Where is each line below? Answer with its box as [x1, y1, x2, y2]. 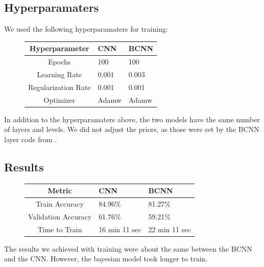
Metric [47, 185, 72, 196]
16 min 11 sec [99, 224, 141, 234]
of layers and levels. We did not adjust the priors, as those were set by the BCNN [4, 124, 259, 135]
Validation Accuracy [28, 211, 92, 221]
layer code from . [4, 133, 57, 144]
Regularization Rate [28, 81, 91, 92]
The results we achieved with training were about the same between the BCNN [4, 243, 252, 254]
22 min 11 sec [148, 224, 191, 234]
